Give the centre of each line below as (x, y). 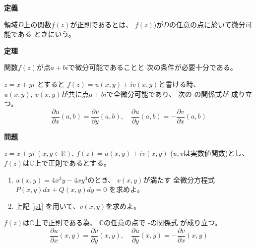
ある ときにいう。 (46, 34)
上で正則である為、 (66, 222)
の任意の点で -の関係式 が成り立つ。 (163, 222)
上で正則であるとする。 (72, 163)
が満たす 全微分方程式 (179, 179)
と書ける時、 (179, 84)
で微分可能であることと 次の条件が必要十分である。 (153, 67)
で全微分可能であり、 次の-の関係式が (168, 93)
